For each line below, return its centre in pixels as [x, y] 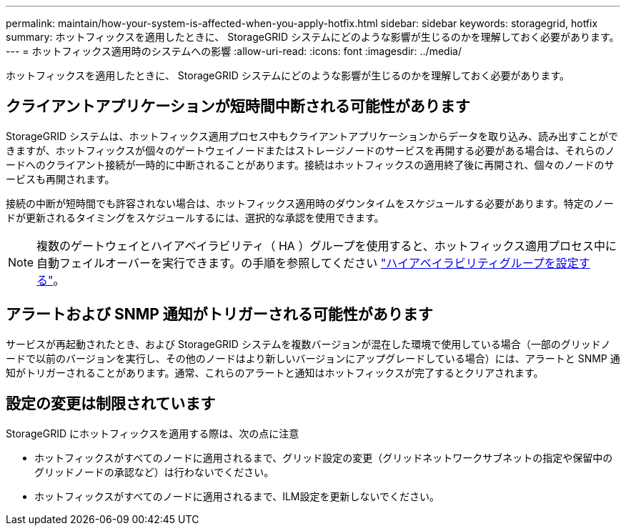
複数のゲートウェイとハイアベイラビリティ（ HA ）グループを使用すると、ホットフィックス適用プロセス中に [327, 245]
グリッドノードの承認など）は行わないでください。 [154, 472]
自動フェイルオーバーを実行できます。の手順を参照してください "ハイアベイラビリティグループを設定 [308, 263]
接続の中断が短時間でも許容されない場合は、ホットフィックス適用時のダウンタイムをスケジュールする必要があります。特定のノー [310, 203]
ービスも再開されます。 [60, 179]
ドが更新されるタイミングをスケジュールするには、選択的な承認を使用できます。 [195, 217]
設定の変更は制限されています [111, 404]
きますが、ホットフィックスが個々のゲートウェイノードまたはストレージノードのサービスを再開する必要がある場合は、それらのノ [310, 150]
